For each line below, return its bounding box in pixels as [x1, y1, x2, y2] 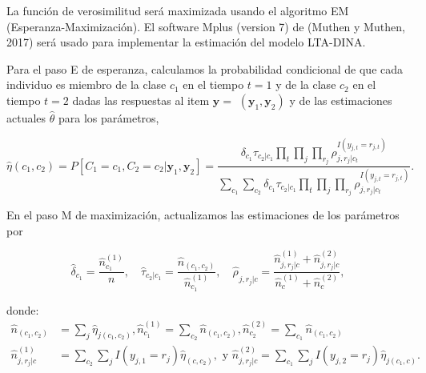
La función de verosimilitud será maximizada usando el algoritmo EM [6, 2, 349, 18]
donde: [6, 301, 39, 318]
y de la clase [275, 76, 336, 93]
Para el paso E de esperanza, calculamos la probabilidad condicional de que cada [6, 60, 404, 77]
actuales [6, 109, 46, 126]
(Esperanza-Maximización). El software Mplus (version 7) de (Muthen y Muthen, [6, 18, 405, 34]
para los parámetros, [58, 109, 159, 126]
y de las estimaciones [289, 91, 392, 108]
